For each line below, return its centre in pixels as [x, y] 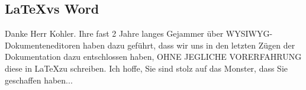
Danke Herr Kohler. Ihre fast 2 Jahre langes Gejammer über [114, 33]
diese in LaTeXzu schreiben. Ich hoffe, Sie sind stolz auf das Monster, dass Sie [146, 68]
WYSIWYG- [249, 33]
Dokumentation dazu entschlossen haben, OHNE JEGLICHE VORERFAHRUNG [153, 57]
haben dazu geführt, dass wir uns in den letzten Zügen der [189, 45]
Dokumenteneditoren [43, 45]
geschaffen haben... [39, 80]
